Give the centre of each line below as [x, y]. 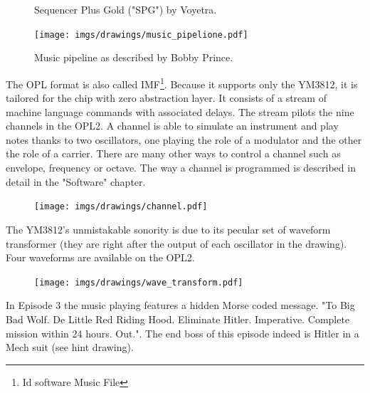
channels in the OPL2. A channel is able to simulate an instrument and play [172, 126]
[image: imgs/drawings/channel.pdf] [121, 207]
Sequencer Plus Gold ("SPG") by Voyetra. [126, 9]
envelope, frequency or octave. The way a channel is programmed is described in [181, 168]
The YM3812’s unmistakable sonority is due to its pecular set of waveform [168, 229]
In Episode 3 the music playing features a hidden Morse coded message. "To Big [180, 305]
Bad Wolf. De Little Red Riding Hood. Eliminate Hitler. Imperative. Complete [178, 319]
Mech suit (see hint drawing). [70, 347]
